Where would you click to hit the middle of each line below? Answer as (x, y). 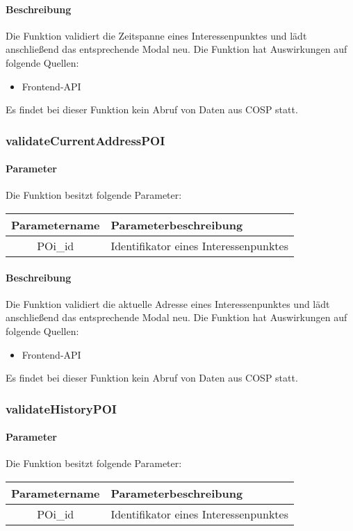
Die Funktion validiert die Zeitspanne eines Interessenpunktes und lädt (156, 35)
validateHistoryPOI (61, 408)
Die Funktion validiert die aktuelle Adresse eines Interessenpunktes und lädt (168, 303)
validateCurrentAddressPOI (85, 140)
